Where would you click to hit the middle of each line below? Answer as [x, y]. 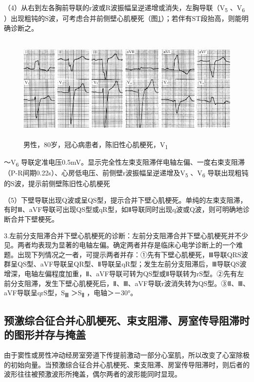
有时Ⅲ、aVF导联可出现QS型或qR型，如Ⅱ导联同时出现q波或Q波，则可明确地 [123, 209]
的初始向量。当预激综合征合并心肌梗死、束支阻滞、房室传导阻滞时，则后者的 [127, 364]
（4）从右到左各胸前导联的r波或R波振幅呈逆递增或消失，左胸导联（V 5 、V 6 [125, 8]
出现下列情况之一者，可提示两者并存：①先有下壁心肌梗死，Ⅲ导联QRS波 [133, 254]
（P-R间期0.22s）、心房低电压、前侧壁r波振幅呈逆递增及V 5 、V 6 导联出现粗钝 [126, 173]
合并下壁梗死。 [34, 219]
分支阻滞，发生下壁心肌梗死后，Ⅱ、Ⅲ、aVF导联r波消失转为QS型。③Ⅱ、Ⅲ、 [130, 283]
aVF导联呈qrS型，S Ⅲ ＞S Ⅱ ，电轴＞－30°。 [71, 293]
